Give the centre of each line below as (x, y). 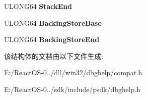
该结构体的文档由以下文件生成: (54, 56)
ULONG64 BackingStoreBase (53, 23)
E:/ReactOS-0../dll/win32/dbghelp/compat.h (73, 73)
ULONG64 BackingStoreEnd (52, 39)
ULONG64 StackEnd (38, 6)
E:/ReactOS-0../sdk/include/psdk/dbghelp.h (72, 89)
